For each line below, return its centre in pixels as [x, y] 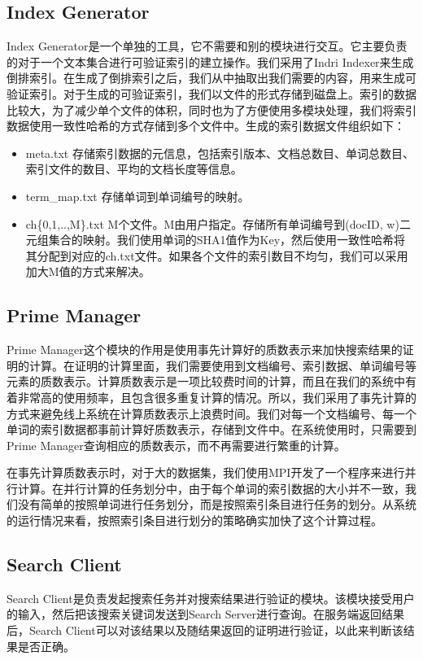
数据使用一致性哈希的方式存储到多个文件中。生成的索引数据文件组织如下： [206, 126]
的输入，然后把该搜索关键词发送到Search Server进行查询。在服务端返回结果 [205, 614]
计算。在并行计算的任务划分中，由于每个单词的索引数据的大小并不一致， [211, 488]
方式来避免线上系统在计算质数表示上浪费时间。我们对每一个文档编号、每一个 [211, 413]
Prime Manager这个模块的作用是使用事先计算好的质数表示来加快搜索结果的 [205, 350]
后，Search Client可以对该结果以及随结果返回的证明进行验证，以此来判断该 [205, 630]
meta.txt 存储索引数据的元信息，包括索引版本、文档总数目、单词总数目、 [220, 153]
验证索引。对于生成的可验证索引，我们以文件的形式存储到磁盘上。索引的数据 [211, 93]
